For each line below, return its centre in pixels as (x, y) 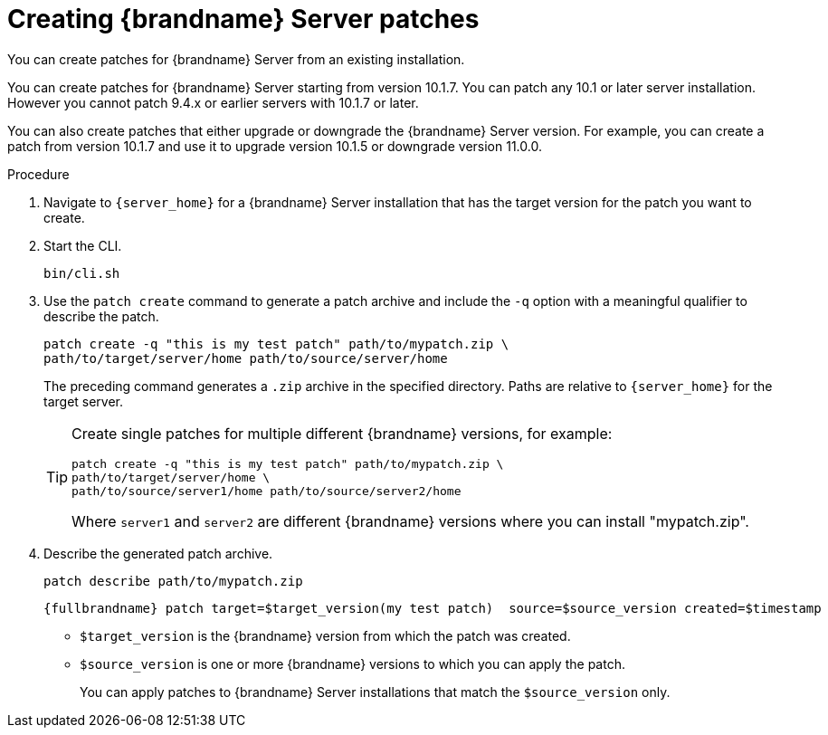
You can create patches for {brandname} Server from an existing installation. (236, 59)
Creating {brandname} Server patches (243, 19)
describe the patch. (101, 316)
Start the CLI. (83, 245)
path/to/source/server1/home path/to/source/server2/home (266, 491)
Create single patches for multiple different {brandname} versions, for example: (342, 433)
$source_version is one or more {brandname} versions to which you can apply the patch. (352, 663)
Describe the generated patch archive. (158, 553)
